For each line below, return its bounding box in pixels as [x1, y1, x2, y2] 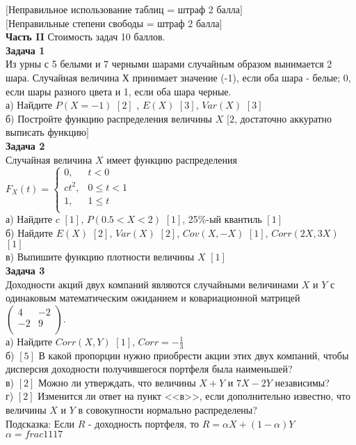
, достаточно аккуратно [234, 111, 332, 125]
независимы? [275, 375, 330, 389]
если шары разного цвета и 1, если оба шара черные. [6, 84, 232, 98]
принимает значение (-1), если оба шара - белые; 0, [132, 70, 351, 84]
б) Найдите [6, 225, 53, 240]
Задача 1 [6, 42, 45, 57]
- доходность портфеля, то [88, 416, 200, 430]
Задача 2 [6, 138, 45, 153]
